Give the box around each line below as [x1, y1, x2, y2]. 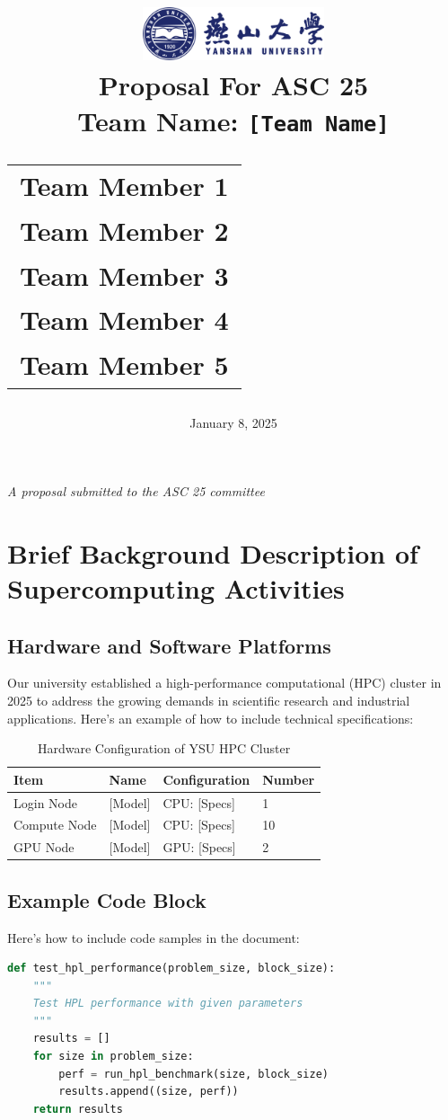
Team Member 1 [20, 167, 229, 204]
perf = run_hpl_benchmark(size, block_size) [58, 1067, 329, 1080]
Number [262, 769, 315, 788]
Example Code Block [7, 885, 206, 913]
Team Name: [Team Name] [77, 102, 390, 138]
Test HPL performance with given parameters [32, 997, 303, 1010]
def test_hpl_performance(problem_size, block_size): [7, 962, 336, 975]
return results [32, 1102, 123, 1116]
